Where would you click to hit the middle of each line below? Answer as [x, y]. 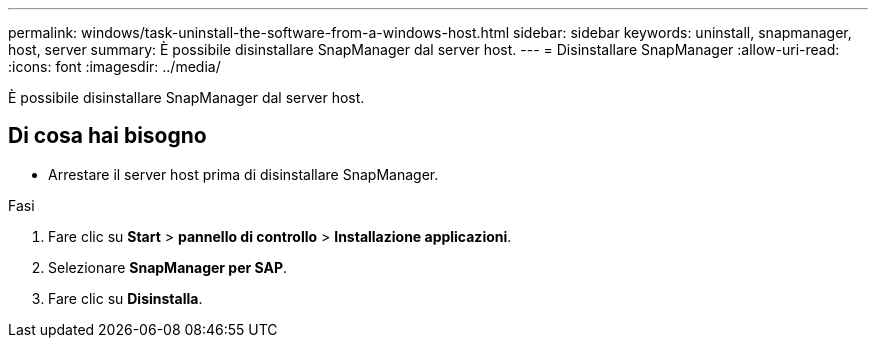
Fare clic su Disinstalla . [125, 298]
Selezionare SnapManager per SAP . [168, 267]
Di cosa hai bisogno [107, 136]
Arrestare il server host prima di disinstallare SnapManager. [243, 174]
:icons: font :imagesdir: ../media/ [114, 66]
